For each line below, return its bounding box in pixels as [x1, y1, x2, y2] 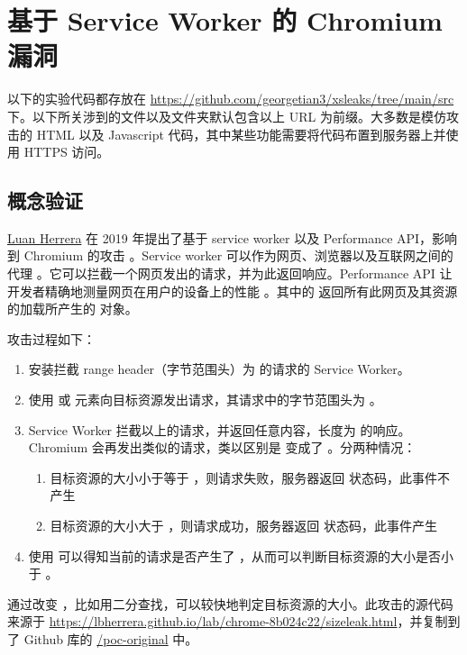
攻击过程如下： [7, 329, 96, 348]
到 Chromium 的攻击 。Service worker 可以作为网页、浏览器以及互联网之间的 [7, 246, 453, 265]
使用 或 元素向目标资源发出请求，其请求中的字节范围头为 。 [28, 390, 382, 409]
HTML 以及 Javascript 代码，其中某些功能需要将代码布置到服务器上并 [36, 124, 446, 143]
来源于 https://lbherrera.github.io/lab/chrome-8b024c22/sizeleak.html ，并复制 [7, 612, 448, 631]
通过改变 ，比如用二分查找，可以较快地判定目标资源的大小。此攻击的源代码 [7, 594, 453, 613]
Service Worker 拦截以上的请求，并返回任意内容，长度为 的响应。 [28, 420, 411, 439]
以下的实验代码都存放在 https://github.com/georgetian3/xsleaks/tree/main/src [7, 89, 454, 108]
